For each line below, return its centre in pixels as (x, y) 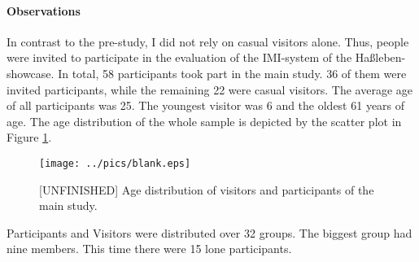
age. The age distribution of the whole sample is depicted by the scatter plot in (204, 121)
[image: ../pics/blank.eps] (115, 163)
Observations (44, 10)
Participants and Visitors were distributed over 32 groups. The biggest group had (209, 232)
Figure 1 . (29, 137)
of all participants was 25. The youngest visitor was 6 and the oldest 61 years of (206, 105)
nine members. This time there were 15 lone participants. (149, 249)
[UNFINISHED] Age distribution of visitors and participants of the (207, 189)
